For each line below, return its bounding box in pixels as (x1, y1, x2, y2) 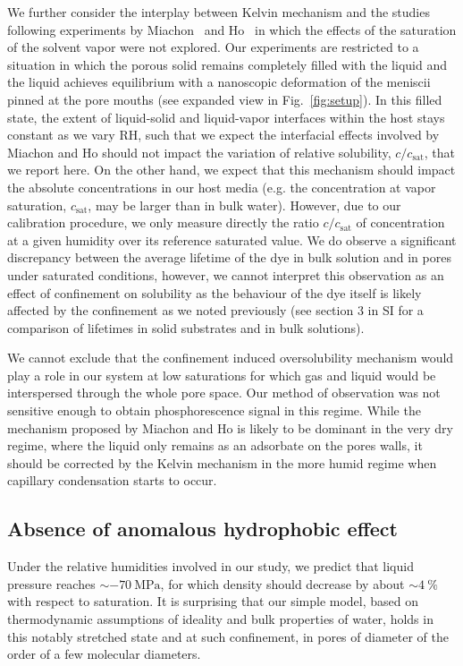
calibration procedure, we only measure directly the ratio (7, 213, 319, 232)
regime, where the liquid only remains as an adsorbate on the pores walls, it (7, 436, 423, 455)
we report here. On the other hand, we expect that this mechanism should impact (7, 160, 456, 179)
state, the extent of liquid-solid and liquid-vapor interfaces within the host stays (7, 107, 445, 126)
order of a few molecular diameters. (7, 645, 201, 663)
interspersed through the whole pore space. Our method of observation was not (7, 383, 441, 402)
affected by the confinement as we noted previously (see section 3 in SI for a (7, 301, 424, 320)
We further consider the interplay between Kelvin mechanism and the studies (7, 3, 430, 21)
